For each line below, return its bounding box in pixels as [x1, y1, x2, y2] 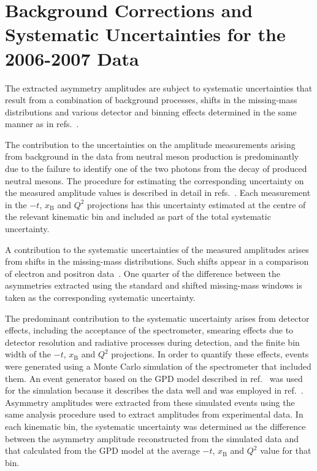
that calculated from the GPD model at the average [5, 444, 200, 457]
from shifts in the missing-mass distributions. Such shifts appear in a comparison [5, 255, 309, 268]
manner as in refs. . [5, 117, 79, 130]
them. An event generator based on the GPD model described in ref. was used [5, 372, 303, 384]
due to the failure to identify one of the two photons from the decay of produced [5, 162, 307, 175]
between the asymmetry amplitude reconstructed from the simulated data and [5, 432, 299, 445]
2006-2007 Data [5, 45, 139, 71]
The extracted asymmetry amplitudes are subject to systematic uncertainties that [5, 81, 313, 94]
